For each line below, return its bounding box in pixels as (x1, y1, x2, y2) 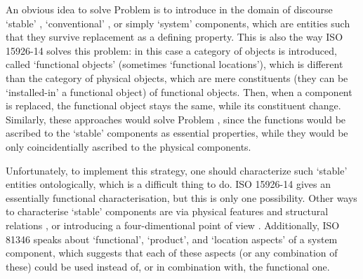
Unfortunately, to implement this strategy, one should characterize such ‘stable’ (6, 163, 348, 177)
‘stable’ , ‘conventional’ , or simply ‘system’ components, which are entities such (6, 15, 350, 30)
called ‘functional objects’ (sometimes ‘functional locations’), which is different (6, 57, 343, 72)
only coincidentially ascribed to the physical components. (6, 139, 251, 154)
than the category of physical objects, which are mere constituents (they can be (6, 70, 348, 85)
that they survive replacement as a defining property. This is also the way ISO (6, 29, 343, 44)
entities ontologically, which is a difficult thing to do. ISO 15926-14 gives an (6, 177, 331, 191)
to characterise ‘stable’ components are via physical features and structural (6, 204, 329, 219)
